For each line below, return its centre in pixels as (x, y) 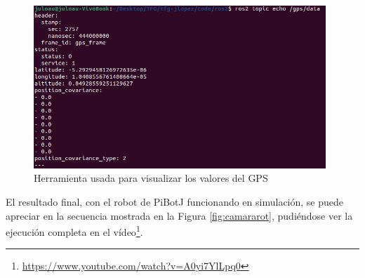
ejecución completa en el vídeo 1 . (74, 231)
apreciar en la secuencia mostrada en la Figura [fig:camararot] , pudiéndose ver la (179, 215)
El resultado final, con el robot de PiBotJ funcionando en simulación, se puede (175, 201)
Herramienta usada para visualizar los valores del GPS (151, 178)
